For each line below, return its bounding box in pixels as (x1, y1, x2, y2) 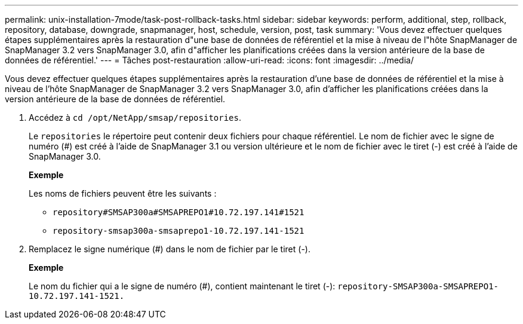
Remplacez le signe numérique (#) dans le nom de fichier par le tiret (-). (29, 244, 310, 254)
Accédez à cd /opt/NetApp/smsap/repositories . (29, 112, 242, 123)
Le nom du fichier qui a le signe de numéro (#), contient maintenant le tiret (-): (29, 281, 336, 291)
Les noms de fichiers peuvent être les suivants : (29, 188, 217, 198)
